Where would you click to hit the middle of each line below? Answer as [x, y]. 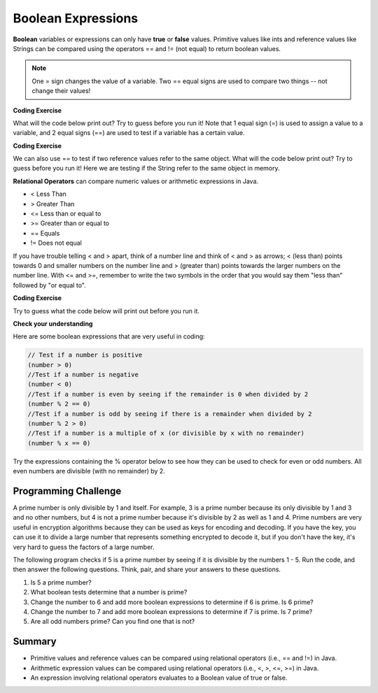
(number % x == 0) [59, 443]
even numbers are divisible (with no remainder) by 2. [89, 471]
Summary [35, 642]
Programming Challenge [67, 491]
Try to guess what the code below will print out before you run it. [106, 310]
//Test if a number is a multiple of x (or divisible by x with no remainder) [166, 433]
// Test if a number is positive [85, 355]
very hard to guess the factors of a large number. [84, 547]
